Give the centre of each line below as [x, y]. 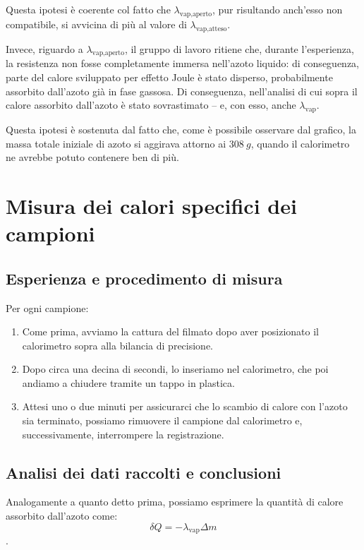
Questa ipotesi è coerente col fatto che [88, 9]
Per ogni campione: [47, 307]
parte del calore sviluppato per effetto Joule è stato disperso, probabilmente [169, 77]
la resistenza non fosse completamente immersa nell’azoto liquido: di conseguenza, [182, 63]
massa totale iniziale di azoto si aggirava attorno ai [116, 143]
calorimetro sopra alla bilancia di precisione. [118, 345]
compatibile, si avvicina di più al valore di [96, 24]
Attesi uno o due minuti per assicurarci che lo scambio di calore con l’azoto [185, 406]
